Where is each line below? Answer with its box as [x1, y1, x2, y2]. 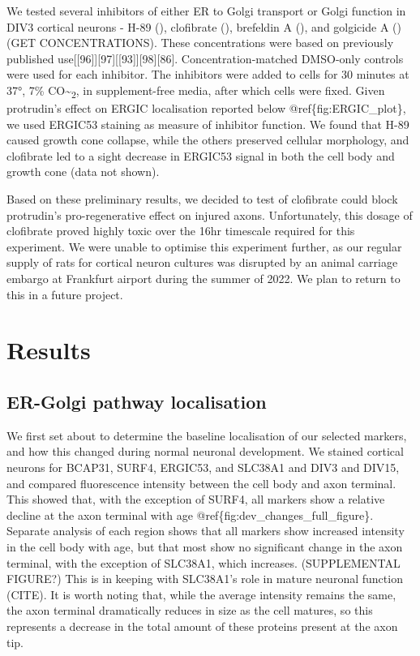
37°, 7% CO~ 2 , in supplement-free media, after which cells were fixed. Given [6, 81, 385, 101]
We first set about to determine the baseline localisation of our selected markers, [6, 427, 407, 444]
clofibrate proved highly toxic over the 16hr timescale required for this [6, 222, 355, 239]
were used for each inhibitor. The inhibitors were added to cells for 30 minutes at [6, 66, 409, 83]
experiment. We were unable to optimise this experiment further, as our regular [6, 238, 402, 255]
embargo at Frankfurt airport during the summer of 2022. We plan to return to [6, 270, 401, 287]
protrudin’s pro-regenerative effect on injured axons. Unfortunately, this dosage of [6, 206, 413, 223]
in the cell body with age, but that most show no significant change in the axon [6, 538, 403, 555]
